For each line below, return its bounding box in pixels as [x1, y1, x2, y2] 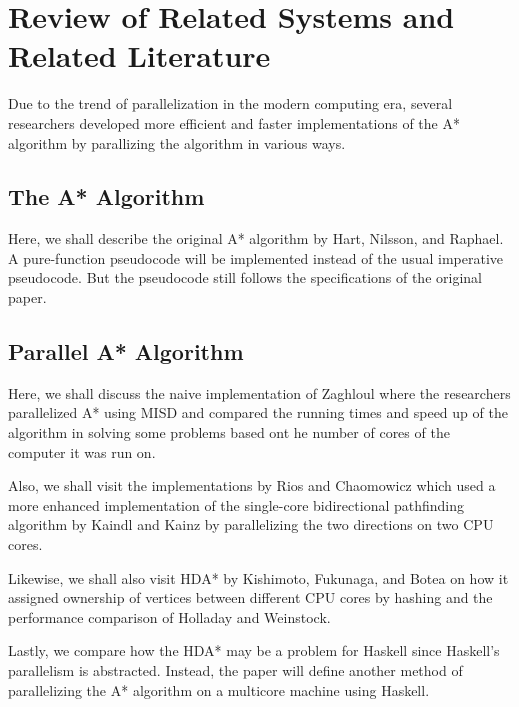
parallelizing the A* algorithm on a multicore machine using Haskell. [8, 679, 430, 700]
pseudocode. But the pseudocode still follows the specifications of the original [8, 267, 482, 288]
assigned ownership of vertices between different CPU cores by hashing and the [8, 587, 493, 608]
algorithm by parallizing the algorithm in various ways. [8, 132, 346, 153]
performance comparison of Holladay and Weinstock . [8, 606, 331, 627]
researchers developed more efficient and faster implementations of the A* [8, 112, 460, 133]
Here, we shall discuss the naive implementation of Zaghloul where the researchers [8, 382, 511, 403]
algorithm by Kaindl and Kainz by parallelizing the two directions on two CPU [8, 514, 494, 535]
